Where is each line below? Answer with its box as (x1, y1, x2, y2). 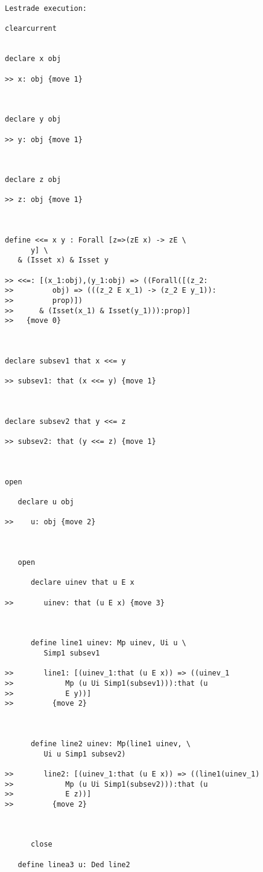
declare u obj (17, 498, 74, 507)
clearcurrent (5, 24, 57, 33)
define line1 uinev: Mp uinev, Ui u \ (30, 639, 186, 648)
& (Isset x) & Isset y (17, 256, 109, 265)
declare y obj (5, 115, 62, 124)
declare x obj (5, 54, 62, 63)
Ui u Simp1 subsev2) (43, 749, 126, 758)
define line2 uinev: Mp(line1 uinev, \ (30, 739, 191, 748)
